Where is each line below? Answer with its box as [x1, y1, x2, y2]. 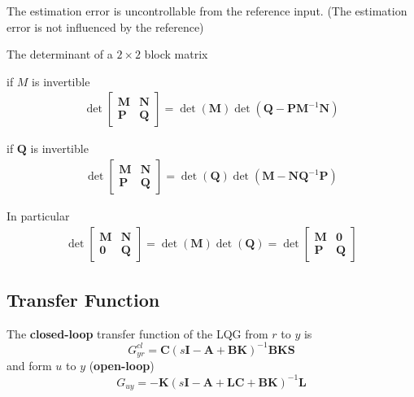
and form [7, 357, 52, 374]
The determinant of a [7, 46, 113, 63]
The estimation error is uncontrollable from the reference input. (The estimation [7, 2, 407, 19]
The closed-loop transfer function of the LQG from [7, 325, 268, 342]
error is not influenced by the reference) [7, 18, 204, 35]
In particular [7, 207, 70, 225]
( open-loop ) [89, 357, 155, 374]
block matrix [144, 46, 208, 63]
